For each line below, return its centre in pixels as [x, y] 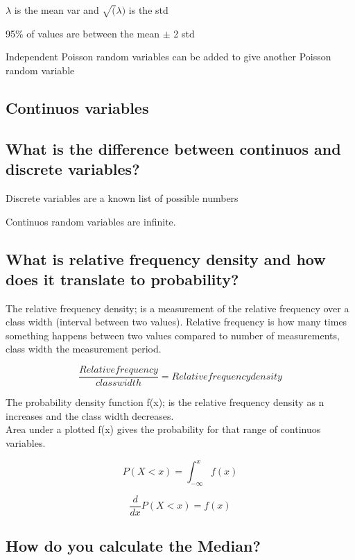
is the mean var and [57, 10]
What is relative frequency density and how [166, 258]
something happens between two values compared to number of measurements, [173, 335]
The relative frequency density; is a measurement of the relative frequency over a [177, 308]
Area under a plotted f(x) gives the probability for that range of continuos [163, 429]
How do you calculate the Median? [133, 546]
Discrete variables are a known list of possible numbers [122, 197]
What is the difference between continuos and [173, 148]
